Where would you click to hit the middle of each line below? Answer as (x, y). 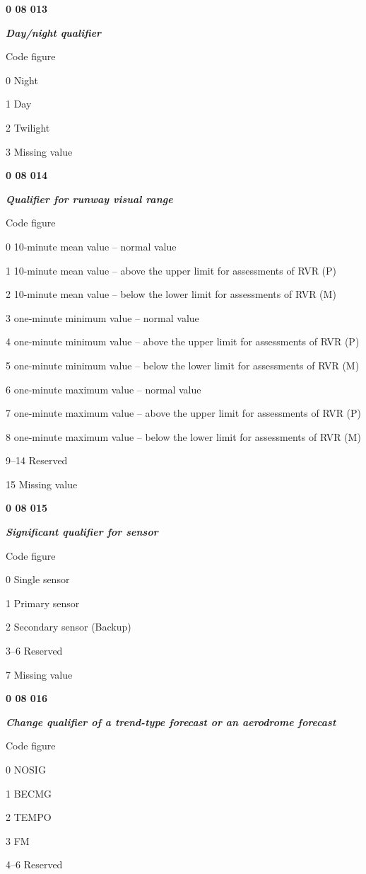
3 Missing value (39, 151)
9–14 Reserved (37, 460)
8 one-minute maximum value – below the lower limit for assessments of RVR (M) (183, 436)
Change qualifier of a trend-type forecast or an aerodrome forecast (171, 721)
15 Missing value (42, 484)
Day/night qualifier (54, 32)
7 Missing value (39, 674)
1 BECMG (29, 793)
